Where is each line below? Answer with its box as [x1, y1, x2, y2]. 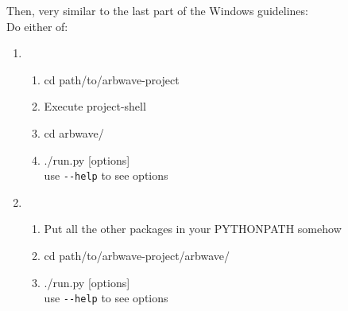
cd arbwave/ [44, 124, 104, 141]
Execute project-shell [44, 98, 146, 115]
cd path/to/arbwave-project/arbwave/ [44, 247, 230, 263]
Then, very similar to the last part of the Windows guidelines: [6, 2, 308, 18]
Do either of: [6, 17, 68, 34]
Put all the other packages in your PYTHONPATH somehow [44, 220, 342, 237]
